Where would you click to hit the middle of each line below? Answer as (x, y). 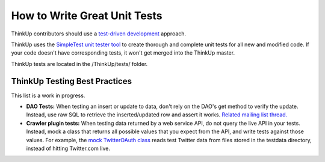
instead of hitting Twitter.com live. (68, 148)
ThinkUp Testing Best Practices (72, 81)
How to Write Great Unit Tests (87, 16)
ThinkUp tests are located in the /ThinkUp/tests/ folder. (79, 64)
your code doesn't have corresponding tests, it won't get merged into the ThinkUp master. (123, 53)
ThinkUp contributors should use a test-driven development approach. (99, 34)
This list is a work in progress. (48, 95)
